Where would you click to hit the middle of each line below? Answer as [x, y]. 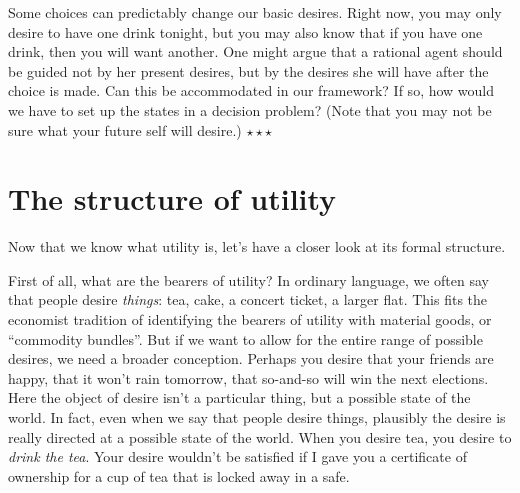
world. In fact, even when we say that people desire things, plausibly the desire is [257, 417]
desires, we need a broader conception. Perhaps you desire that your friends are [251, 358]
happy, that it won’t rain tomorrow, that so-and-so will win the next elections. [248, 377]
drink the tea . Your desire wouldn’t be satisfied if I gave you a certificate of [237, 456]
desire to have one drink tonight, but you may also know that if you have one [245, 31]
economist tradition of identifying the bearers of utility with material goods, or [250, 319]
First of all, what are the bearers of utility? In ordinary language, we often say [248, 279]
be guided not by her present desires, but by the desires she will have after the [248, 70]
